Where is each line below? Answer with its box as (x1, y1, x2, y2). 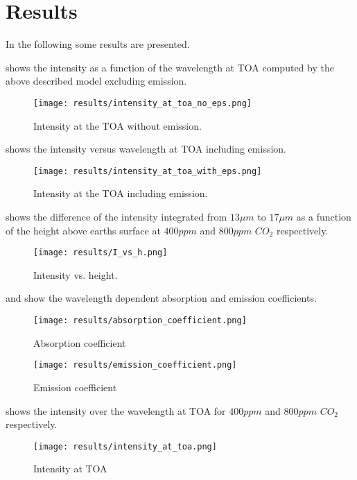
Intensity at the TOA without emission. (33, 118, 202, 132)
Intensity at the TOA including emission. (33, 186, 208, 200)
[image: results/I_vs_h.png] (33, 248, 168, 258)
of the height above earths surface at (6, 223, 161, 237)
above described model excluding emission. (6, 74, 187, 88)
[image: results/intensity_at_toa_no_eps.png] (33, 98, 252, 108)
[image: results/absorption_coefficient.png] (33, 316, 247, 326)
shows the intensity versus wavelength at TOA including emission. (6, 142, 286, 156)
